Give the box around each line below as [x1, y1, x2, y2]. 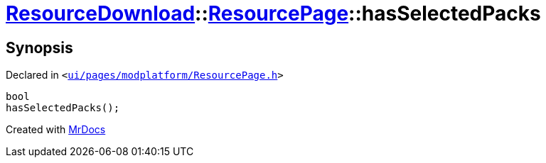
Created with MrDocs [6, 123, 106, 136]
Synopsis [6, 38, 73, 57]
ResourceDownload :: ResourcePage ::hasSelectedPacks [6, 1, 541, 26]
